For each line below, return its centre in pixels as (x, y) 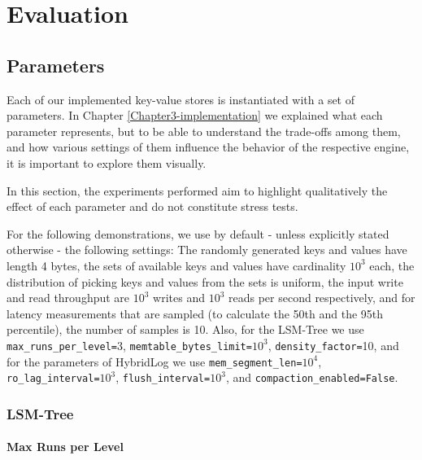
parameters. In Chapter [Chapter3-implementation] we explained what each (195, 115)
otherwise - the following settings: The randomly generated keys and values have (207, 250)
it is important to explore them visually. (107, 162)
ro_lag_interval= (53, 379)
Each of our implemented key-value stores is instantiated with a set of (181, 99)
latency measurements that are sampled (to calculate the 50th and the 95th (195, 313)
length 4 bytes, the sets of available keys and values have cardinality (176, 265)
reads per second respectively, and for (322, 298)
